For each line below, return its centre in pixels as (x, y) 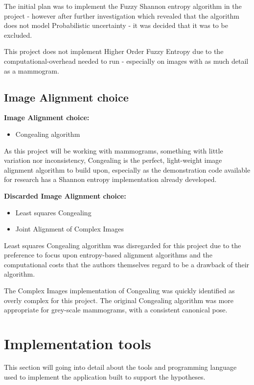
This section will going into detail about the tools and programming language (120, 367)
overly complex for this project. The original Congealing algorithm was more (119, 300)
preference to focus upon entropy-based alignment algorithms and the (108, 255)
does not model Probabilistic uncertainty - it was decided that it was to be (116, 25)
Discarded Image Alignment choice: (65, 195)
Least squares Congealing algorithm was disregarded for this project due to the (123, 245)
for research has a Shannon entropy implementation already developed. (110, 179)
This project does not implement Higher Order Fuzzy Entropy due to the (114, 51)
